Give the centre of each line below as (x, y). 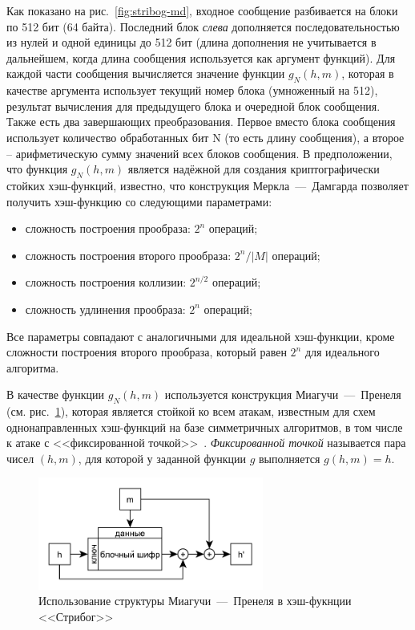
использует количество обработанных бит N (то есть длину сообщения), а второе (205, 137)
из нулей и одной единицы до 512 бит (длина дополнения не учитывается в (191, 42)
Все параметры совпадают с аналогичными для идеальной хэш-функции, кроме (201, 336)
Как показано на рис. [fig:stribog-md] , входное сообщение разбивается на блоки (202, 10)
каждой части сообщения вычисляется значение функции (146, 73)
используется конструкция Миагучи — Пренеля (283, 394)
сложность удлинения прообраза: (105, 309)
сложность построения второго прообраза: (128, 255)
